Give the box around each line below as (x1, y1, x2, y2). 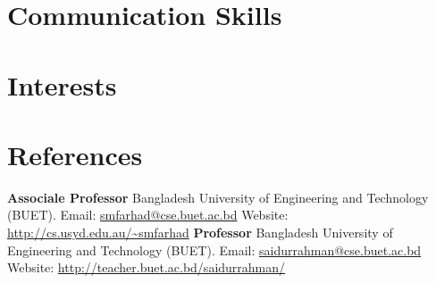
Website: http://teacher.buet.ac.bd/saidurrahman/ (7, 258, 286, 277)
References (7, 136, 143, 172)
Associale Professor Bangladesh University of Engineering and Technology (7, 187, 429, 206)
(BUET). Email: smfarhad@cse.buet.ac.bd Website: (7, 205, 289, 224)
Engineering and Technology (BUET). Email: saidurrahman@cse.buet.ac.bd (7, 240, 422, 259)
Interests (7, 66, 117, 103)
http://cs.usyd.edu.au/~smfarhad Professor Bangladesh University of (7, 223, 393, 242)
